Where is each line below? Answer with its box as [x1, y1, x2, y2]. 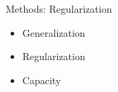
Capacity [22, 72, 61, 87]
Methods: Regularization [6, 1, 112, 16]
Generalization [22, 25, 85, 40]
